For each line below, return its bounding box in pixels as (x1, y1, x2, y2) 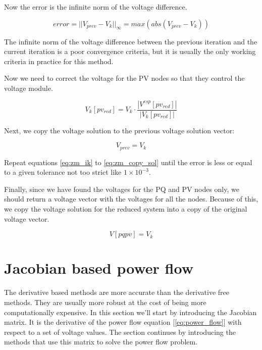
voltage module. (4, 82, 53, 93)
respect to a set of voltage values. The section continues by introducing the (4, 326, 236, 337)
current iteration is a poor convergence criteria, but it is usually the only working (4, 46, 256, 57)
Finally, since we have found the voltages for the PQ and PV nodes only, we (4, 183, 239, 194)
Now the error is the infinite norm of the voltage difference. (4, 2, 187, 12)
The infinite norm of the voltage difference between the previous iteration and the (4, 36, 257, 46)
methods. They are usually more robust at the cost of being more (4, 296, 206, 307)
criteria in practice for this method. (4, 56, 114, 66)
